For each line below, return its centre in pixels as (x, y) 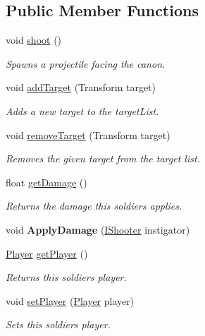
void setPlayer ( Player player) (70, 300)
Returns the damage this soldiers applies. (94, 206)
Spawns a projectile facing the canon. (86, 63)
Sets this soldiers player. (58, 324)
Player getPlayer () (47, 253)
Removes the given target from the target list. (103, 158)
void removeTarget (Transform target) (88, 134)
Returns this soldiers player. (66, 277)
